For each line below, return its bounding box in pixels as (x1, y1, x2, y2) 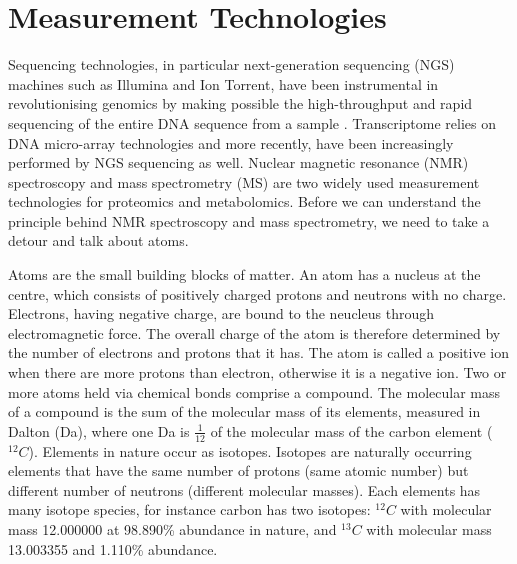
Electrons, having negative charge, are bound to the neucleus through (8, 303, 434, 324)
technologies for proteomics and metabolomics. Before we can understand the (8, 191, 481, 212)
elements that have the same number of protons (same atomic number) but (8, 460, 469, 481)
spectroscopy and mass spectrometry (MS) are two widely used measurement (8, 171, 480, 192)
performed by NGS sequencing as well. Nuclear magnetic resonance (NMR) (8, 152, 469, 173)
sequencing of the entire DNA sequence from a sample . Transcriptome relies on (8, 112, 497, 133)
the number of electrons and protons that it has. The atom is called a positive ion (8, 342, 509, 363)
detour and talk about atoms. (8, 230, 189, 251)
